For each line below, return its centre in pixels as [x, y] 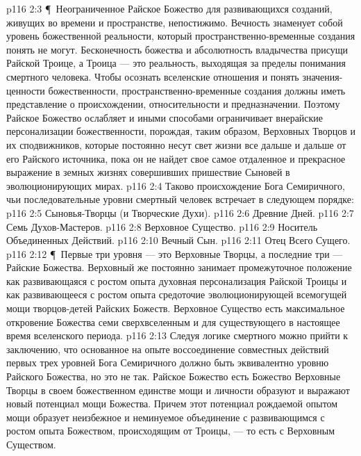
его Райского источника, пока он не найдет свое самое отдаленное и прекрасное [176, 158]
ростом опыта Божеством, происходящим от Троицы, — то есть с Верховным [171, 431]
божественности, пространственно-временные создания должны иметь [197, 90]
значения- [322, 76]
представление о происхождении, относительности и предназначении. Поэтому [173, 104]
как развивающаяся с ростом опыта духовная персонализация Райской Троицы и [177, 280]
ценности [26, 90]
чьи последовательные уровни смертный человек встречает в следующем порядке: [180, 199]
